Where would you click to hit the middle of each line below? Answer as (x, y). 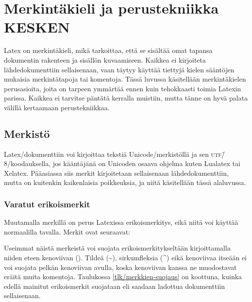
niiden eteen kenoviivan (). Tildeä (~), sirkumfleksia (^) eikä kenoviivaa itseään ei (125, 258)
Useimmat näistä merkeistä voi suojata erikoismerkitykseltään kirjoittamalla (117, 248)
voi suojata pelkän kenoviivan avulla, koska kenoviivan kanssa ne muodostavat (120, 267)
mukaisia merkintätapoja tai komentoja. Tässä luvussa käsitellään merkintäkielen (125, 79)
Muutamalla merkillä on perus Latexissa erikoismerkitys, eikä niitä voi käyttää (121, 222)
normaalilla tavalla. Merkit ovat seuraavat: (67, 231)
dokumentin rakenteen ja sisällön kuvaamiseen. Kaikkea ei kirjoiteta (105, 59)
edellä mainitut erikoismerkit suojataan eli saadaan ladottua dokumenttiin (114, 286)
